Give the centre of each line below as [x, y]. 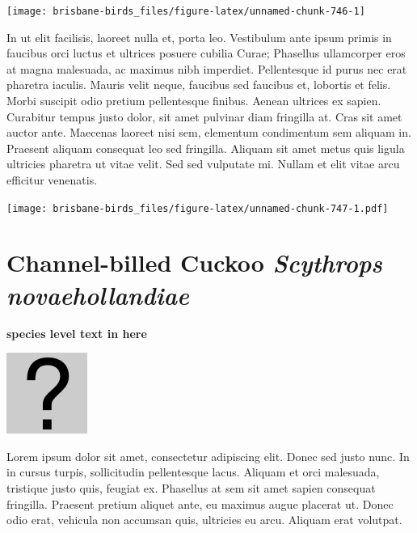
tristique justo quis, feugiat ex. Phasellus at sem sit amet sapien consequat [191, 487]
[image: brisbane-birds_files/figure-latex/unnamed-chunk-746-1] [186, 11]
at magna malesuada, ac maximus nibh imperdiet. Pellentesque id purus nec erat [207, 68]
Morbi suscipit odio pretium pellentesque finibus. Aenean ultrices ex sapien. [194, 101]
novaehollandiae [98, 294]
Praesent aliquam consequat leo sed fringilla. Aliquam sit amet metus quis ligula [206, 148]
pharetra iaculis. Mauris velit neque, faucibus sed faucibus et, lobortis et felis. [199, 85]
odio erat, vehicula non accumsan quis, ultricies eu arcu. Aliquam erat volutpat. [204, 520]
